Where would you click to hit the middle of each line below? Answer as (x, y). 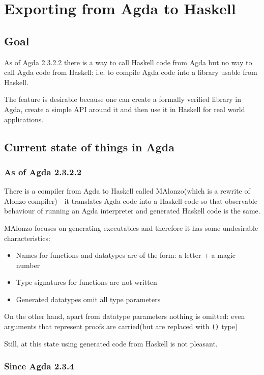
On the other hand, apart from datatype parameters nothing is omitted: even (125, 316)
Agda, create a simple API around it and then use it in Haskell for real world (125, 109)
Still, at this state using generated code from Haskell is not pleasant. (111, 343)
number (28, 265)
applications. (24, 119)
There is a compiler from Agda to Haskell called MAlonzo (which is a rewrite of (127, 191)
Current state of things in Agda (89, 146)
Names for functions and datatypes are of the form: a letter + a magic (126, 255)
